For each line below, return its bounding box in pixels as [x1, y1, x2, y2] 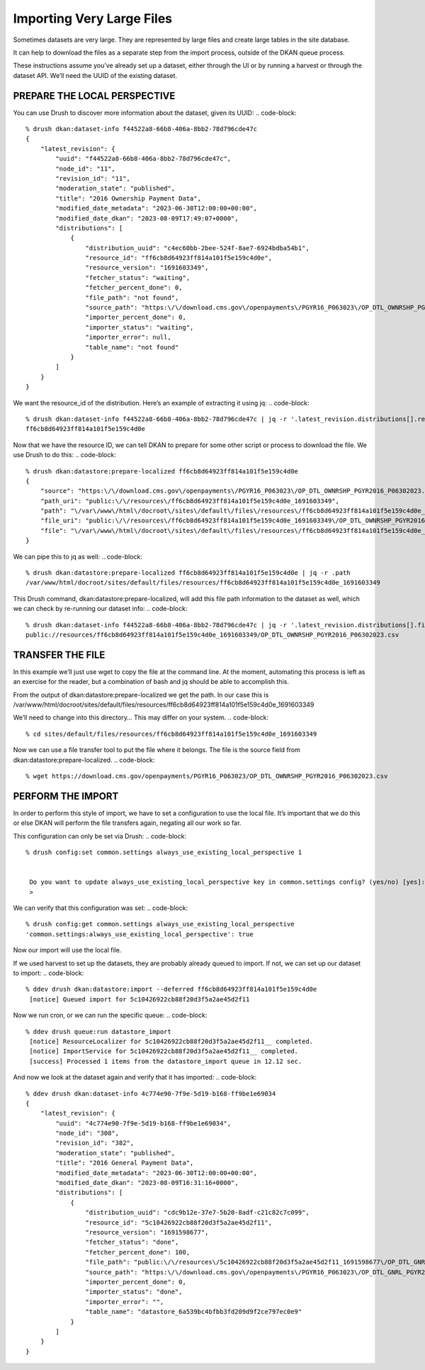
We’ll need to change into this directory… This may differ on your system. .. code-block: [13, 713, 269, 722]
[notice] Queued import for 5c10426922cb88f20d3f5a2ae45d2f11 [29, 995, 250, 1003]
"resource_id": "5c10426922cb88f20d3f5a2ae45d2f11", [85, 1218, 273, 1226]
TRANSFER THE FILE [13, 648, 106, 661]
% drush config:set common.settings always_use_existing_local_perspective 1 [25, 848, 302, 857]
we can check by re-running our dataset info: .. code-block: [13, 605, 188, 613]
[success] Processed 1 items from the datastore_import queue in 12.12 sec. [29, 1057, 302, 1065]
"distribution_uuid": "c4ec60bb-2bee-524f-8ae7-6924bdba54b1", [85, 244, 310, 252]
